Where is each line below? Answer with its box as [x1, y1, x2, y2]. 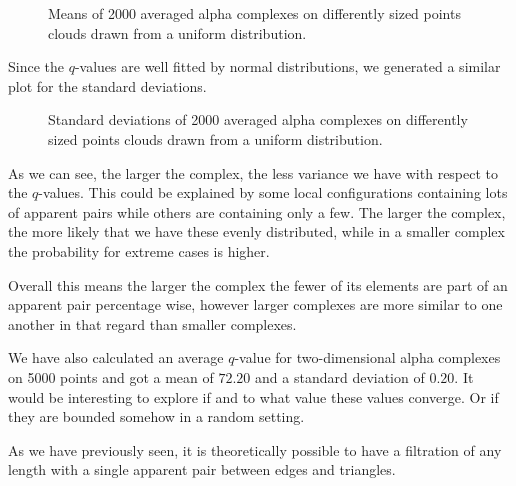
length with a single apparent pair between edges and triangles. [8, 459, 396, 480]
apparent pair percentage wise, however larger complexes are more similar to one [8, 294, 503, 315]
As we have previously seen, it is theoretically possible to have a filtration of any [8, 439, 502, 460]
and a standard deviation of [255, 366, 425, 387]
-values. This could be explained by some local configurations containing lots [38, 182, 508, 203]
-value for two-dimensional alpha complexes [234, 347, 501, 368]
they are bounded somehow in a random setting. [8, 406, 305, 427]
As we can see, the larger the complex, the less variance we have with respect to [8, 162, 499, 183]
